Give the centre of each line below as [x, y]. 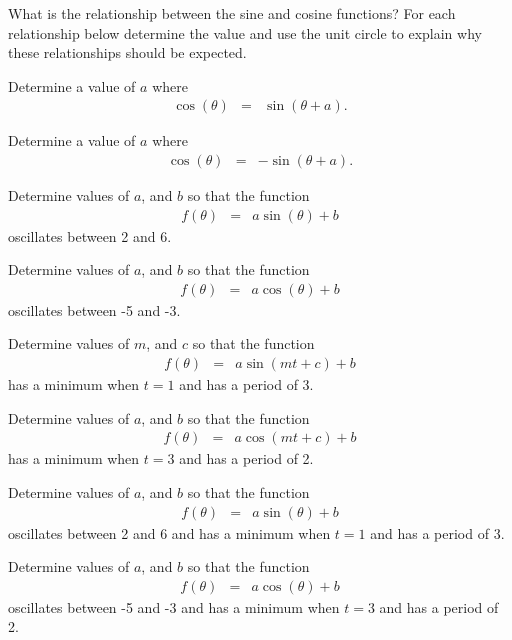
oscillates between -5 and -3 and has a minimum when [174, 606]
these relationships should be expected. [127, 52]
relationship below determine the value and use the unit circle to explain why [245, 32]
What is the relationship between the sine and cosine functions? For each [232, 13]
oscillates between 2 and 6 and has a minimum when [169, 532]
